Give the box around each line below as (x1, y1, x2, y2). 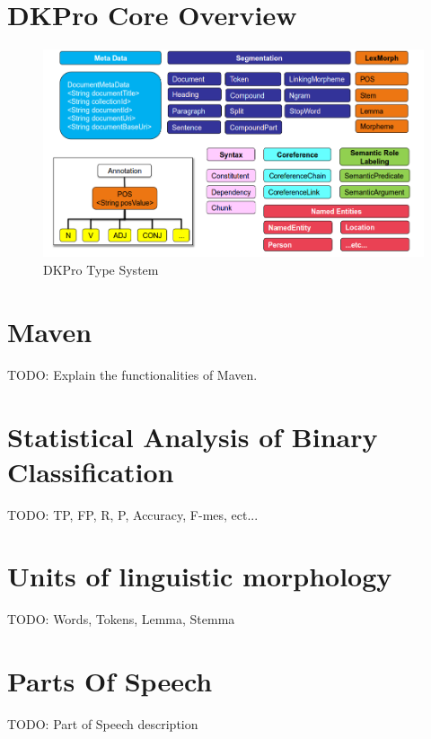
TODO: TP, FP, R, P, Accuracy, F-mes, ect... (7, 505, 259, 523)
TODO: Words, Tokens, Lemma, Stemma (7, 610, 235, 629)
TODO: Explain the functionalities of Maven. (7, 365, 258, 383)
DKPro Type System (43, 260, 159, 279)
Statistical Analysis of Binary (7, 418, 378, 454)
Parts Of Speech (7, 663, 213, 699)
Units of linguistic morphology (7, 558, 392, 594)
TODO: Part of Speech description (7, 715, 198, 734)
